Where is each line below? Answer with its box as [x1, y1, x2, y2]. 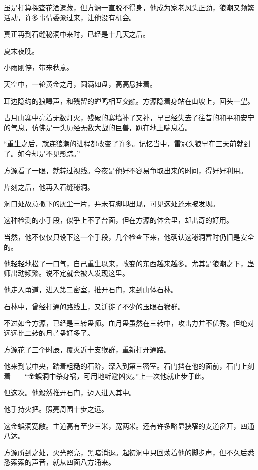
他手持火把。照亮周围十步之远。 [4, 404, 108, 414]
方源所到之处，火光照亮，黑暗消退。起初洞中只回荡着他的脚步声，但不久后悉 [4, 447, 254, 457]
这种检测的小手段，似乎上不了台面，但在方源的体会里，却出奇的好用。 [4, 215, 233, 225]
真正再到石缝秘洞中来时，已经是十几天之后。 [4, 29, 150, 39]
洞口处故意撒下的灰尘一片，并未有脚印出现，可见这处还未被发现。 [4, 198, 219, 208]
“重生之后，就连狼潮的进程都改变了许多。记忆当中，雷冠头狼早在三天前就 [4, 138, 244, 149]
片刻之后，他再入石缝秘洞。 [4, 182, 94, 192]
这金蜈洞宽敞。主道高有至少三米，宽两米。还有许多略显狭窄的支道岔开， [4, 420, 240, 431]
